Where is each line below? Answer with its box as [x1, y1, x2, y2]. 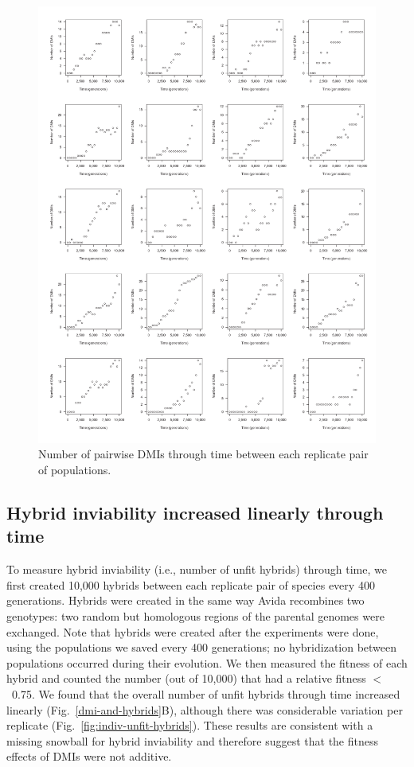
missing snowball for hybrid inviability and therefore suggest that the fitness [6, 732, 379, 749]
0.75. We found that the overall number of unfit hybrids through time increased [11, 686, 400, 703]
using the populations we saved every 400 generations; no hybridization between [6, 639, 397, 656]
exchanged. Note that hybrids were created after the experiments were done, [6, 623, 379, 640]
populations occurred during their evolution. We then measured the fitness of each [6, 654, 408, 671]
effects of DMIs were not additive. [6, 748, 172, 765]
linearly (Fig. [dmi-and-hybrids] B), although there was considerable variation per [6, 701, 403, 718]
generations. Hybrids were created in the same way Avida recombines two [6, 592, 365, 609]
